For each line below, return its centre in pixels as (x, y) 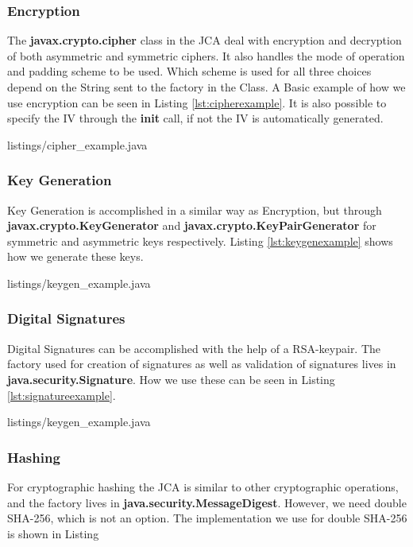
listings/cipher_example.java (77, 144)
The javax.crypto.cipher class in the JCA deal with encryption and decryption (205, 40)
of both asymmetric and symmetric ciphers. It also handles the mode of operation (206, 55)
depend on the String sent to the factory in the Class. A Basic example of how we (206, 87)
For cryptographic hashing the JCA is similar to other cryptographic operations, (203, 486)
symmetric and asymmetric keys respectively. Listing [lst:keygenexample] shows (200, 241)
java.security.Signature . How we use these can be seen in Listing (171, 379)
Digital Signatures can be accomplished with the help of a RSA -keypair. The (194, 348)
